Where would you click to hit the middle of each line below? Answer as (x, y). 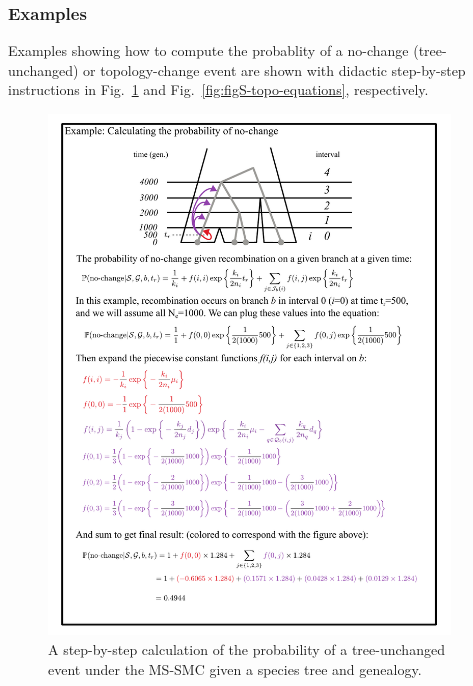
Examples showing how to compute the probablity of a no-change (208, 50)
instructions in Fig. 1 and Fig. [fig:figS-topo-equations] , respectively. (218, 89)
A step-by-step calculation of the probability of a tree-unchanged (246, 649)
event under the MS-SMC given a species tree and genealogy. (235, 668)
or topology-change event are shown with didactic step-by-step (274, 69)
